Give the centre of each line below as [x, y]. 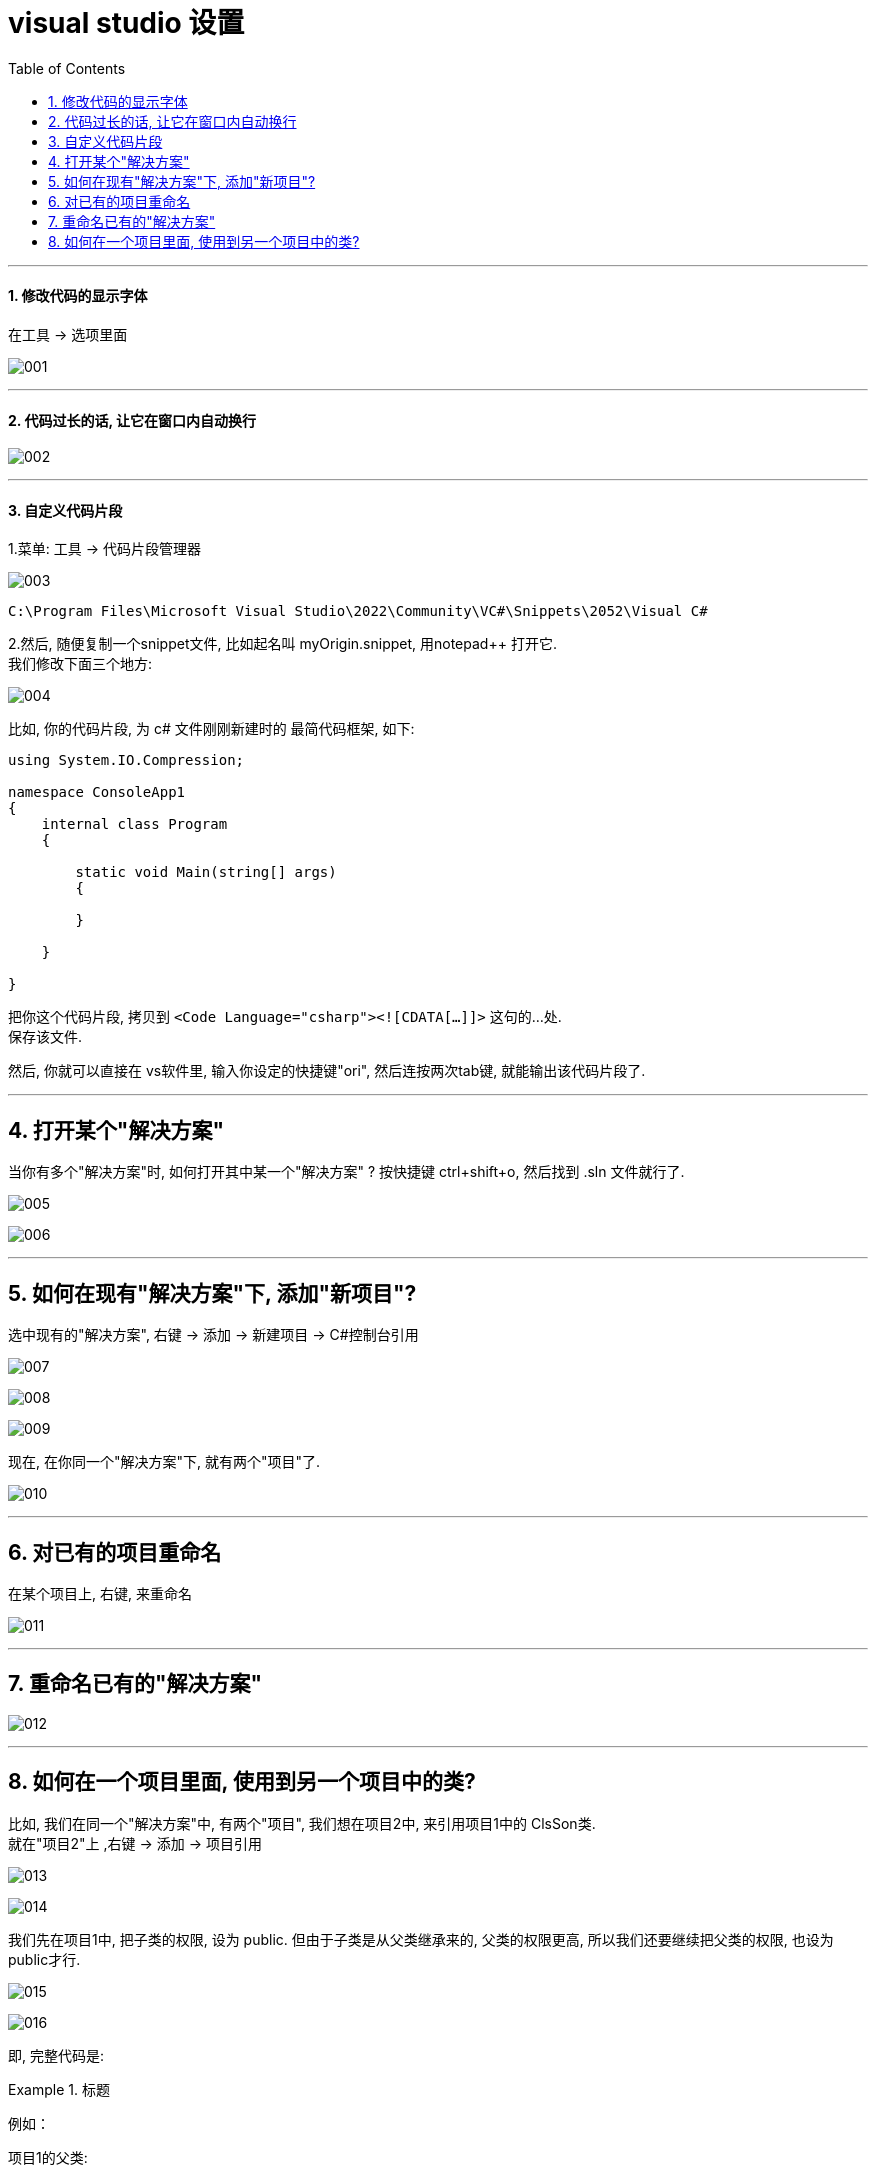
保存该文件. [45, 1037]
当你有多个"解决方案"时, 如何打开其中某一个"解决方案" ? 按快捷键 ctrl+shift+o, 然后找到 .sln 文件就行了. [346, 1172]
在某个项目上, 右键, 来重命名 [100, 1593]
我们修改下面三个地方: [80, 664]
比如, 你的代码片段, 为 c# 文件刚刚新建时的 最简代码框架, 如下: [211, 729]
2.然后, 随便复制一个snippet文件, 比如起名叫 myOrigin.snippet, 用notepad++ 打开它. [282, 644]
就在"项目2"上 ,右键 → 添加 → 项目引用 [135, 1843]
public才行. [44, 1959]
